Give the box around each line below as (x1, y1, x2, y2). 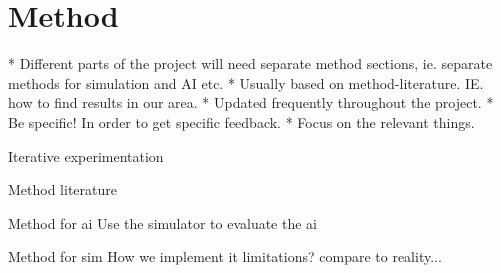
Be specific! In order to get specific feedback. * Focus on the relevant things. (8, 111, 475, 132)
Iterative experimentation (8, 145, 164, 166)
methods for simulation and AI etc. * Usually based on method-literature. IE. (8, 72, 484, 93)
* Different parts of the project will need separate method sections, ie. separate (8, 53, 493, 74)
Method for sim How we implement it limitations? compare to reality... (8, 246, 442, 267)
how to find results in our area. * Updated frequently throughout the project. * (8, 92, 494, 113)
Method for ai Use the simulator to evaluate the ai (8, 212, 317, 233)
